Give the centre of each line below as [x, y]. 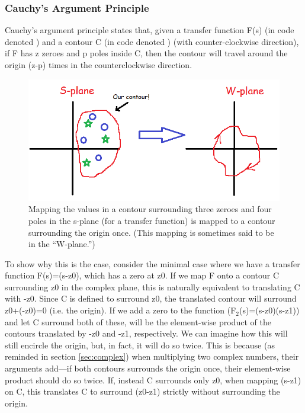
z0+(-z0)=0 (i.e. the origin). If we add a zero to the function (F [121, 310]
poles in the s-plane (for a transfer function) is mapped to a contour [152, 220]
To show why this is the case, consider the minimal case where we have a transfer [152, 263]
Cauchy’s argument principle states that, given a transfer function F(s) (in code [150, 30]
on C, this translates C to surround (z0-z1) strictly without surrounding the [142, 391]
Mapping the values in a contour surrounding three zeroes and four [150, 209]
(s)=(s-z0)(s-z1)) [269, 310]
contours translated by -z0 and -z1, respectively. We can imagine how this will [146, 333]
